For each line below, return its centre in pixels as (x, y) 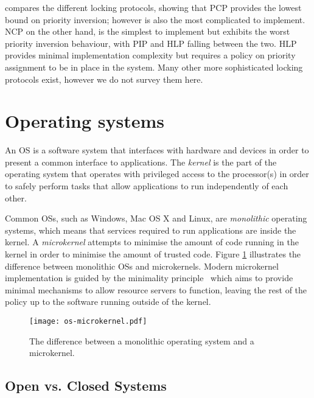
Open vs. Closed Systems (86, 386)
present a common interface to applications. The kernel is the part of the (141, 162)
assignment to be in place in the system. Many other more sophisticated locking (154, 67)
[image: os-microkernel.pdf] (88, 321)
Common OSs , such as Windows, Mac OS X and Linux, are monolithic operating (156, 218)
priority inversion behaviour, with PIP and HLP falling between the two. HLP (151, 43)
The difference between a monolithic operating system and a (142, 340)
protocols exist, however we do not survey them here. (104, 79)
